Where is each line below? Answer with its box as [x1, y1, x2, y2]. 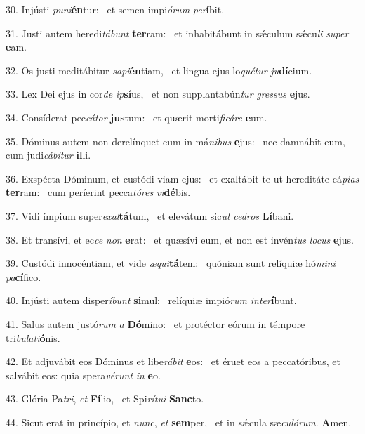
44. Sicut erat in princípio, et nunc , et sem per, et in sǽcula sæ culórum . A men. [6, 414, 352, 429]
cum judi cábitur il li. [6, 147, 91, 162]
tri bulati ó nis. [6, 330, 60, 345]
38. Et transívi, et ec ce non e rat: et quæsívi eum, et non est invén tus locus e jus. [6, 232, 354, 246]
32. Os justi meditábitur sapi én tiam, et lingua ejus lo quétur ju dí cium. [6, 63, 312, 77]
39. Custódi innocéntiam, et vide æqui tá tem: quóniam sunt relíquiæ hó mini [6, 256, 336, 270]
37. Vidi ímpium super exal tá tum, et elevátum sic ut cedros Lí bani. [6, 208, 294, 223]
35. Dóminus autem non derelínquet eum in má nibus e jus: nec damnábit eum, [6, 133, 345, 148]
